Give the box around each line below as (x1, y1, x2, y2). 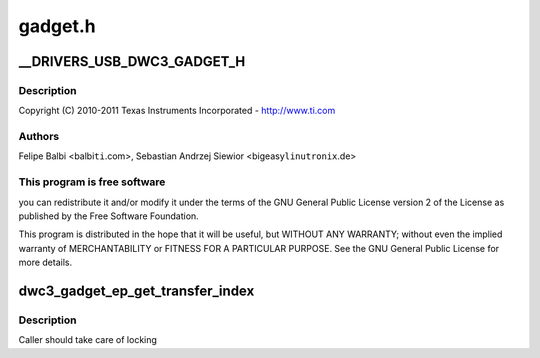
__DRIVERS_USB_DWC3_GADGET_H (18, 53, 246, 70)
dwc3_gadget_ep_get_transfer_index (18, 282, 255, 299)
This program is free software (18, 175, 166, 189)
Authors (18, 130, 60, 144)
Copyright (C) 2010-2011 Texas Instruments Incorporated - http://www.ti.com (18, 105, 336, 117)
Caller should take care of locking (18, 334, 157, 346)
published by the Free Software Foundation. (18, 210, 199, 222)
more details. (18, 256, 73, 269)
